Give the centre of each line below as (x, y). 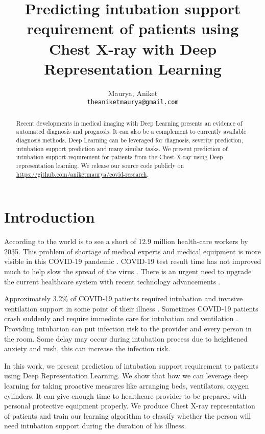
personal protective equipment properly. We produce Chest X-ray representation (130, 406)
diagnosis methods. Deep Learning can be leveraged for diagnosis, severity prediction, (129, 140)
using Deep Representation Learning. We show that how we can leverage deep (126, 376)
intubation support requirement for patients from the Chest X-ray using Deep (119, 157)
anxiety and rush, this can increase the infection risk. (87, 348)
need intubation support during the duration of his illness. (95, 426)
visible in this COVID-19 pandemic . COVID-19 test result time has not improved (133, 261)
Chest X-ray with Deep (133, 48)
